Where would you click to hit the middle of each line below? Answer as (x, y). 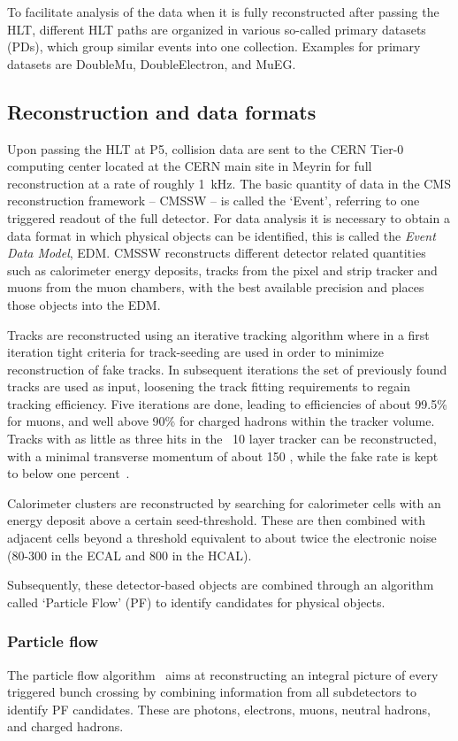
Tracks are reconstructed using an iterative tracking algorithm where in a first (218, 334)
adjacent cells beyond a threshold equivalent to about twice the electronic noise (222, 538)
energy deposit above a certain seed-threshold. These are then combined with (216, 520)
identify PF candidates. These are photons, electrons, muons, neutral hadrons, (219, 709)
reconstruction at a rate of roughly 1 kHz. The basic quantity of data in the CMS (229, 183)
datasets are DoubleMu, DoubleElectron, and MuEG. (152, 63)
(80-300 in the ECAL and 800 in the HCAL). (130, 555)
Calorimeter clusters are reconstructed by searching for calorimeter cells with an (224, 502)
